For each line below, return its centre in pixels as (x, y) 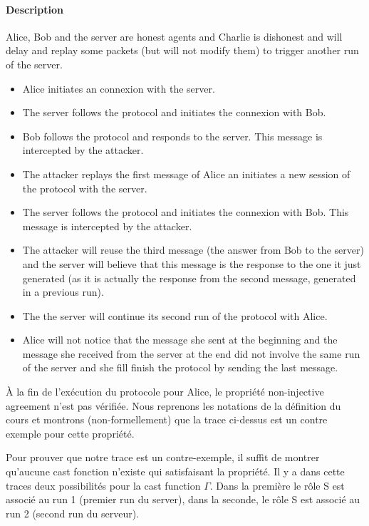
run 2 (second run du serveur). (72, 513)
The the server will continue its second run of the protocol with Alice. (175, 315)
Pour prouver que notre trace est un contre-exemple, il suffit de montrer (163, 457)
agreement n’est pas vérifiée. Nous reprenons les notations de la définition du (173, 405)
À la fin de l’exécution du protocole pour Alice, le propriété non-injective (165, 392)
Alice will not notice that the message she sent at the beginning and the (180, 340)
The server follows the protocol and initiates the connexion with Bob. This (186, 212)
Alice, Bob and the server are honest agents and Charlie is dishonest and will (174, 36)
